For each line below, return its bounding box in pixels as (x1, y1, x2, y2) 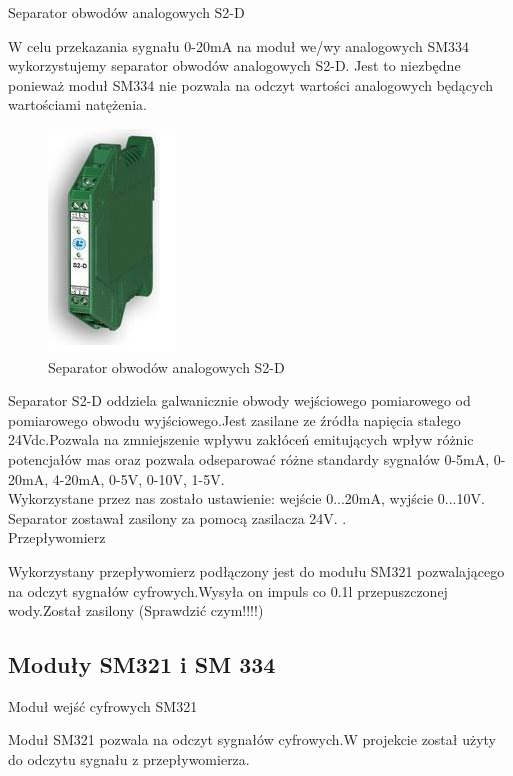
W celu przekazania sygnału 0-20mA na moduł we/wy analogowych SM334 (8, 35, 470, 56)
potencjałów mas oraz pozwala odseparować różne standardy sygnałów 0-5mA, (8, 448, 490, 469)
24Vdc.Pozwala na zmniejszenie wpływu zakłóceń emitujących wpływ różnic (8, 429, 474, 450)
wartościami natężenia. (8, 94, 147, 115)
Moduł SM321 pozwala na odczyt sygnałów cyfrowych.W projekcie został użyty (8, 729, 497, 750)
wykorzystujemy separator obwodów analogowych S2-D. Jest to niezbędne (8, 55, 461, 76)
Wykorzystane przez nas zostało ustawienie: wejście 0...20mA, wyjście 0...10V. (8, 488, 485, 509)
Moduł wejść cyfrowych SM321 (8, 695, 198, 716)
